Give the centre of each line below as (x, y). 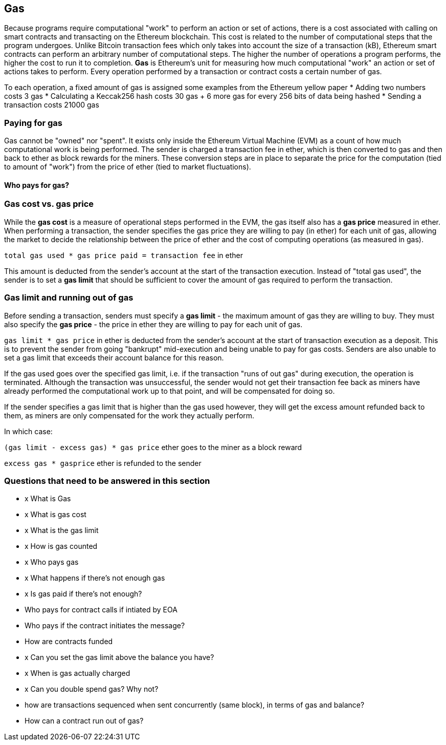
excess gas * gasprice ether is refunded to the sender (103, 463)
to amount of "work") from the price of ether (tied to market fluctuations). (128, 167)
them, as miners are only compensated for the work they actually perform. (129, 415)
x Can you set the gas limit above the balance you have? (119, 657)
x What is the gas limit (62, 530)
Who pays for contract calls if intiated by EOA (101, 610)
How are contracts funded (69, 642)
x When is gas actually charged (77, 673)
